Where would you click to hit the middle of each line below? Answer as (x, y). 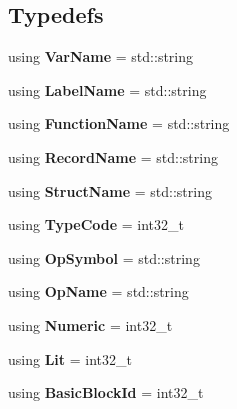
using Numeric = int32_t (90, 324)
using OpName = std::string (98, 291)
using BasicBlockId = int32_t (106, 392)
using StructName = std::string (110, 190)
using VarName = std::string (101, 56)
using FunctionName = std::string (119, 123)
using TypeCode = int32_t (96, 224)
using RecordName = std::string (113, 156)
